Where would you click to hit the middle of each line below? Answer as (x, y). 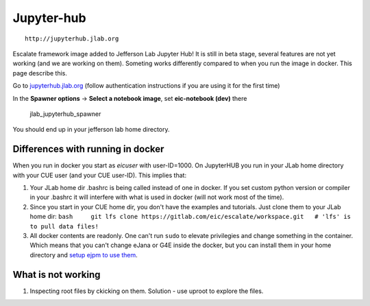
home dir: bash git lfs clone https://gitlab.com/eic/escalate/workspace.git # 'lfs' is (190, 217)
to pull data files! (64, 226)
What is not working (57, 274)
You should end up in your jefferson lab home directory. (91, 130)
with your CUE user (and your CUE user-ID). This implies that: (100, 175)
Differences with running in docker (88, 149)
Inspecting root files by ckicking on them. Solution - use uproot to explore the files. (147, 291)
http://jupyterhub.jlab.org (72, 38)
